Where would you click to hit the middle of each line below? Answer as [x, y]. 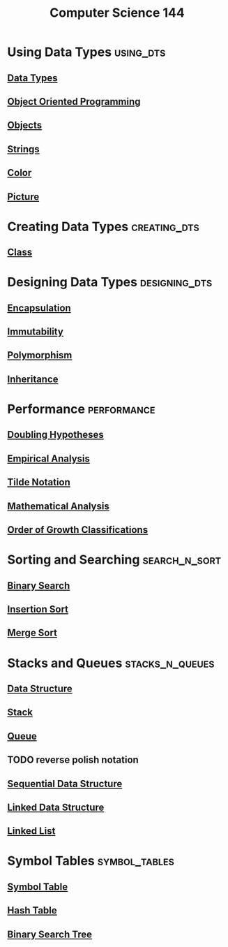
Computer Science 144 [117, 13]
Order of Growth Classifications [78, 530]
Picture [23, 197]
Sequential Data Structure [65, 784]
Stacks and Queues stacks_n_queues [111, 663]
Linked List [31, 831]
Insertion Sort [38, 609]
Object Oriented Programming [74, 102]
